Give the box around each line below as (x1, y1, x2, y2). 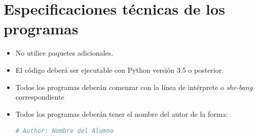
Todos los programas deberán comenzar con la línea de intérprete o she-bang (15, 81, 253, 92)
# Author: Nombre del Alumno (15, 127, 114, 135)
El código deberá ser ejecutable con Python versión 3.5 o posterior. (15, 64, 224, 75)
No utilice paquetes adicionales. (15, 48, 114, 58)
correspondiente (15, 92, 64, 102)
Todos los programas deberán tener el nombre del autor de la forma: (15, 108, 228, 119)
